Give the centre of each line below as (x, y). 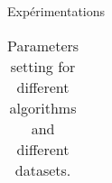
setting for (43, 66)
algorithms (43, 107)
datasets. (43, 169)
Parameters (43, 45)
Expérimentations (56, 11)
